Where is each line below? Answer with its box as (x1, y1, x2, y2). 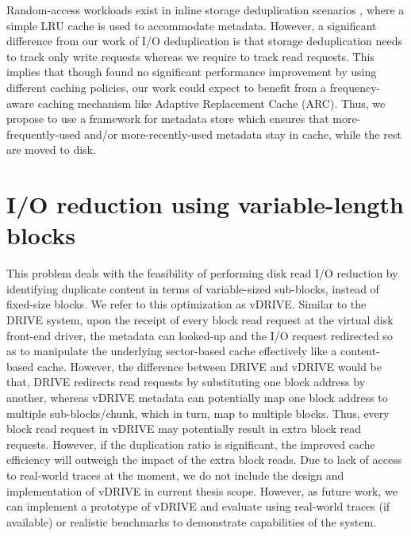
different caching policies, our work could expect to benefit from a (6, 78, 327, 95)
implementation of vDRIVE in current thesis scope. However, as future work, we (6, 482, 398, 499)
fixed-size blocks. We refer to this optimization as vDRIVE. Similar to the (6, 296, 367, 312)
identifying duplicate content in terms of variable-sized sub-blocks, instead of (6, 280, 379, 297)
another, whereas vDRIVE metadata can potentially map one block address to (6, 389, 388, 405)
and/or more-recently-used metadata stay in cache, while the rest (84, 125, 401, 142)
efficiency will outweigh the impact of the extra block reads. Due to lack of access (6, 451, 402, 468)
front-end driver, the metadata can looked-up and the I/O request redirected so (6, 327, 393, 343)
